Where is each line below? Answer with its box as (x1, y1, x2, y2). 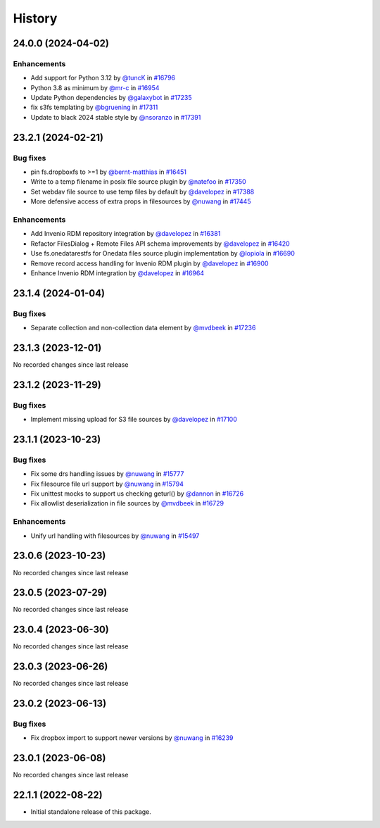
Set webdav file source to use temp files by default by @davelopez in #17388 (30, 187, 255, 196)
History (13, 11, 58, 26)
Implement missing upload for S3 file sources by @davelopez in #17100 (30, 415, 237, 424)
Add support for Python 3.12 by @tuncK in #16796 (30, 74, 176, 82)
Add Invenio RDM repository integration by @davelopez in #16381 (30, 230, 221, 238)
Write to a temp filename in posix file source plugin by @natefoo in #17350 (30, 177, 246, 186)
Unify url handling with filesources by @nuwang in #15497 (30, 532, 200, 540)
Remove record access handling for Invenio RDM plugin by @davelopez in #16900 (30, 259, 269, 268)
